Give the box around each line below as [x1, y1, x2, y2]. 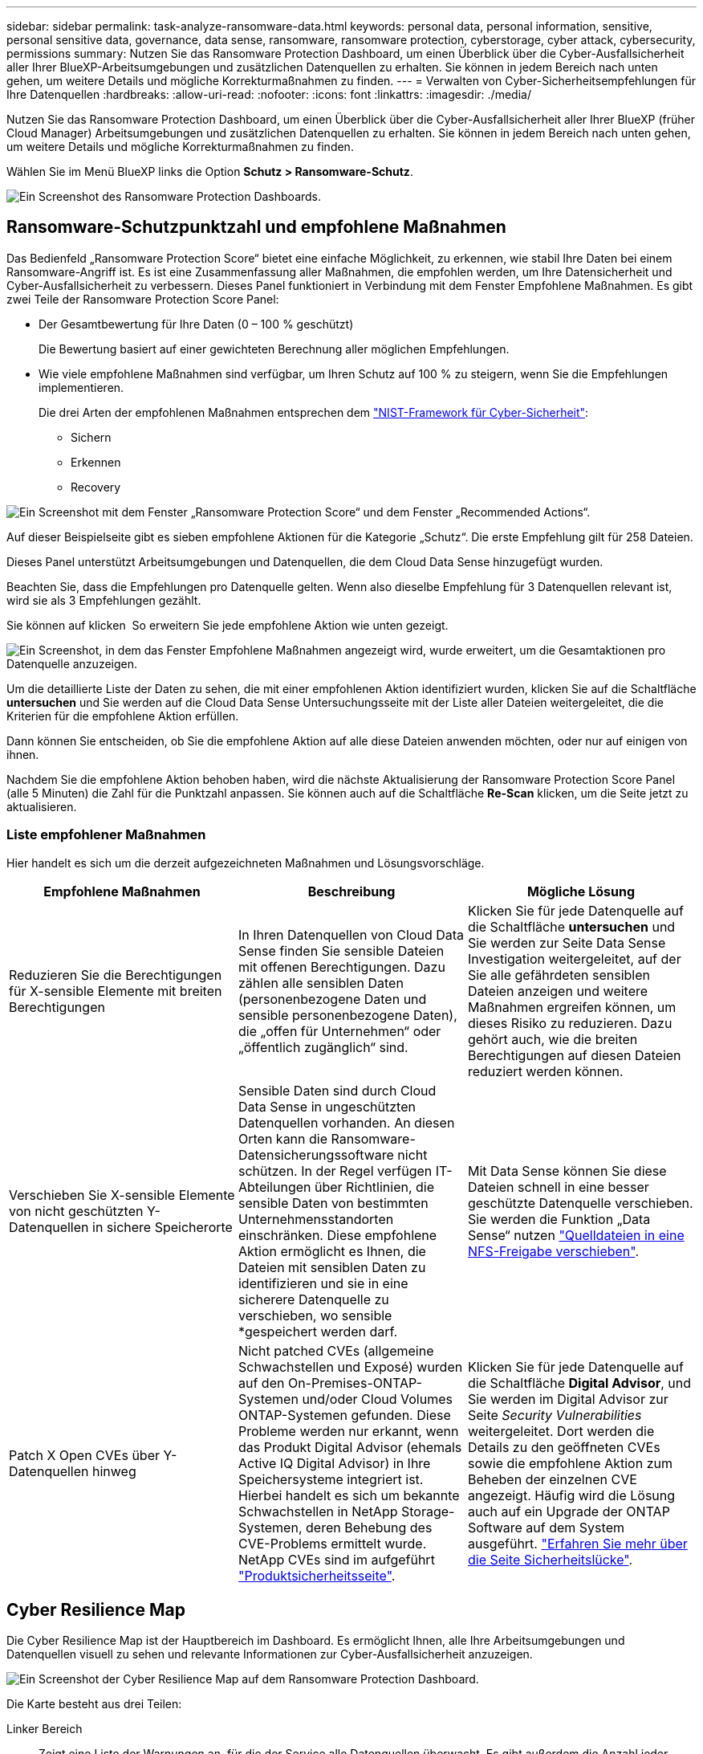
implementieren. [39, 380, 124, 394]
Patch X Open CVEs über [9, 1446, 161, 1463]
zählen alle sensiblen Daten [238, 974, 404, 991]
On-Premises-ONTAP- [287, 1374, 422, 1391]
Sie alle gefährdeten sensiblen [467, 966, 650, 983]
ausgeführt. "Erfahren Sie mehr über [467, 1535, 688, 1552]
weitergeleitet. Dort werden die [467, 1422, 655, 1439]
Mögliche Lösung [526, 883, 635, 899]
